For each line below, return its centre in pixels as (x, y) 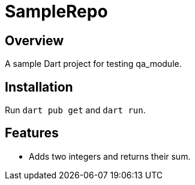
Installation (39, 87)
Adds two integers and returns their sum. (110, 156)
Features (32, 133)
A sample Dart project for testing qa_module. (93, 64)
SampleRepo (56, 11)
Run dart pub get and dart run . (75, 110)
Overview (34, 40)
